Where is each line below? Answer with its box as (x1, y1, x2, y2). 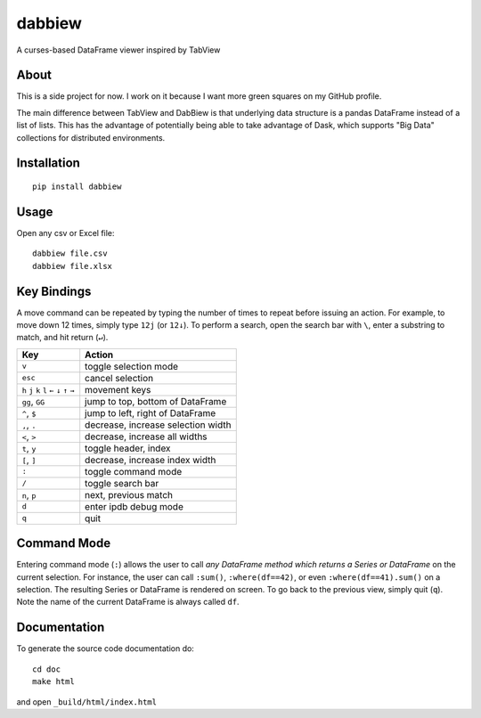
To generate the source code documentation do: (16, 643, 195, 654)
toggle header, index (85, 442, 171, 454)
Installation (16, 156, 80, 171)
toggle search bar (85, 477, 159, 489)
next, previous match (85, 488, 174, 501)
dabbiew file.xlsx (32, 261, 113, 271)
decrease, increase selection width (85, 419, 232, 431)
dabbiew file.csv (32, 249, 108, 258)
